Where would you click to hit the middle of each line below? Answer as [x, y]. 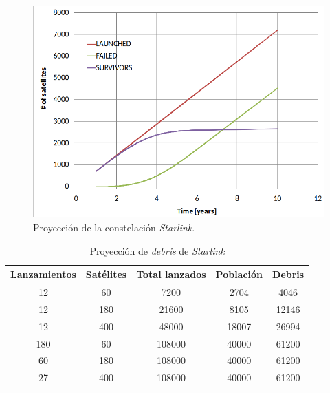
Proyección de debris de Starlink [157, 250]
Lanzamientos [43, 274]
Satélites [106, 274]
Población [239, 274]
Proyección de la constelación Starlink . [114, 227]
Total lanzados [171, 274]
